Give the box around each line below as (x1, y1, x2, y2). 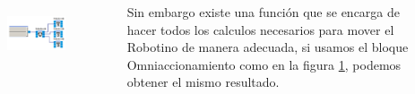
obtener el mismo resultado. (126, 73, 280, 91)
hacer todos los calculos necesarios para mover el (126, 20, 394, 38)
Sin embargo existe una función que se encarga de (126, 3, 401, 21)
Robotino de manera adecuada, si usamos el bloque (126, 38, 409, 56)
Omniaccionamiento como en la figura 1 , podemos (126, 55, 402, 73)
